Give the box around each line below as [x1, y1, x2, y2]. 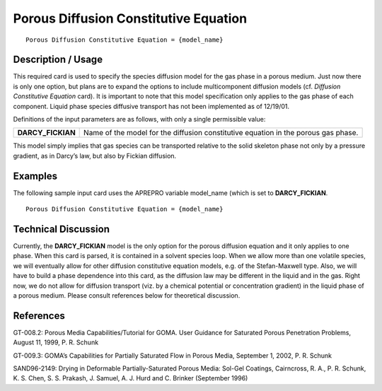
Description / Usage [13, 54, 103, 66]
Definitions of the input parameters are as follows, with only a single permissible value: [13, 115, 266, 124]
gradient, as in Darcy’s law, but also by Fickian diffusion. [13, 151, 177, 160]
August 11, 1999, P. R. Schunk [13, 338, 99, 346]
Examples [13, 170, 58, 182]
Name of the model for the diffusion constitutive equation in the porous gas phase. [83, 128, 359, 138]
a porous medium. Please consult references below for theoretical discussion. [13, 291, 241, 300]
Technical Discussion [13, 223, 110, 235]
